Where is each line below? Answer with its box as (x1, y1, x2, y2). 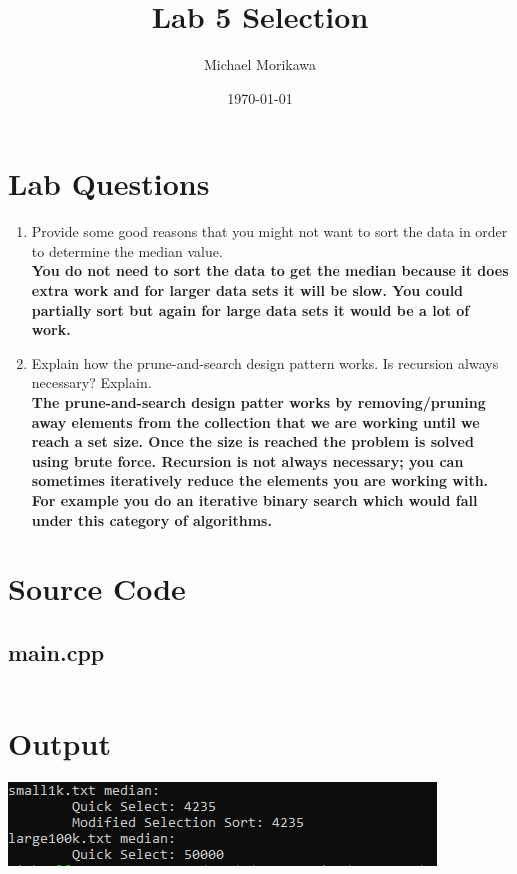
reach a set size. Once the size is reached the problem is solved (31, 431, 474, 452)
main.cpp (8, 636, 105, 667)
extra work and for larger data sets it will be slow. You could (31, 280, 464, 301)
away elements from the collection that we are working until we (31, 411, 480, 432)
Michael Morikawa (203, 54, 317, 75)
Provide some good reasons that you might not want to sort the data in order (31, 221, 508, 242)
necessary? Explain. (31, 372, 152, 393)
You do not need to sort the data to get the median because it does (31, 260, 509, 281)
